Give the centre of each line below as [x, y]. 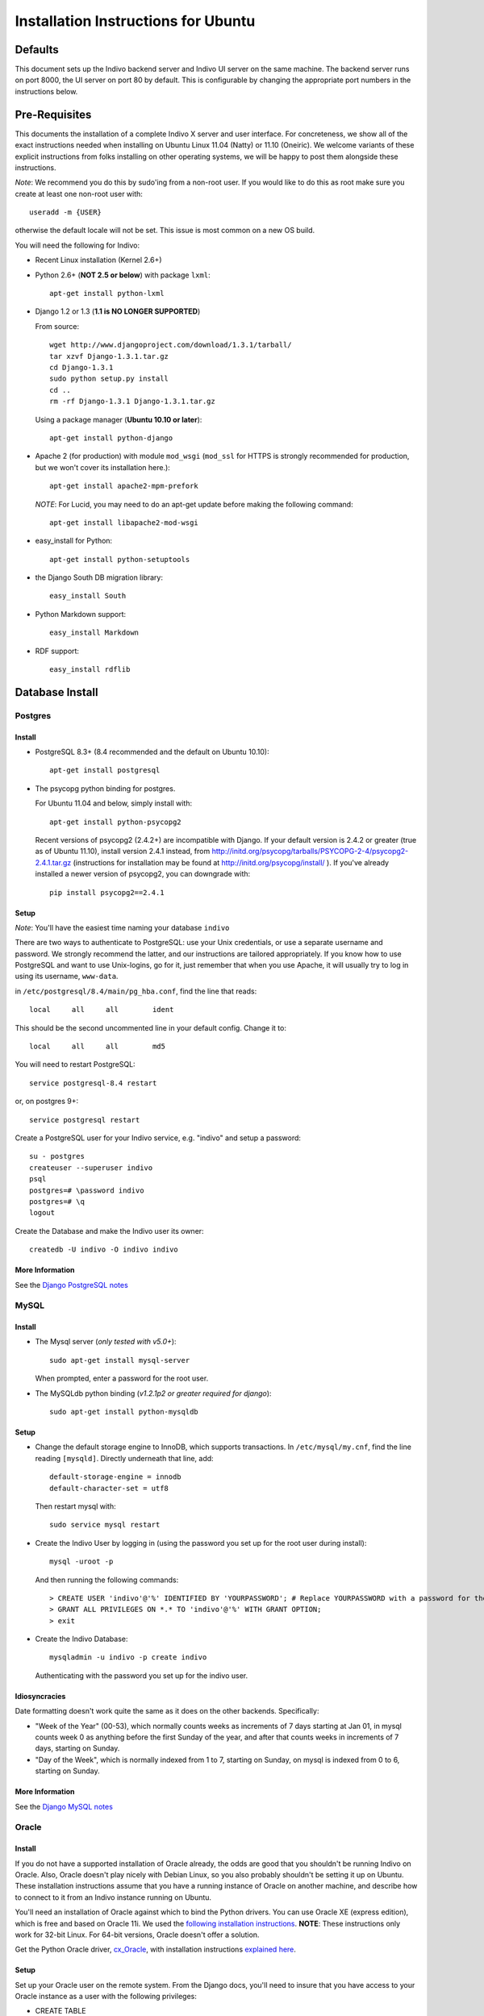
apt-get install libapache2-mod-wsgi [124, 523]
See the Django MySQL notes [64, 1806]
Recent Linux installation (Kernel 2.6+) [98, 260]
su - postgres [57, 1156]
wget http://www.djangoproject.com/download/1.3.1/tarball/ [171, 345]
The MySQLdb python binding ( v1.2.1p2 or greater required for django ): [153, 1393]
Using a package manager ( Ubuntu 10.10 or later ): [119, 419]
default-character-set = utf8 [109, 1488]
